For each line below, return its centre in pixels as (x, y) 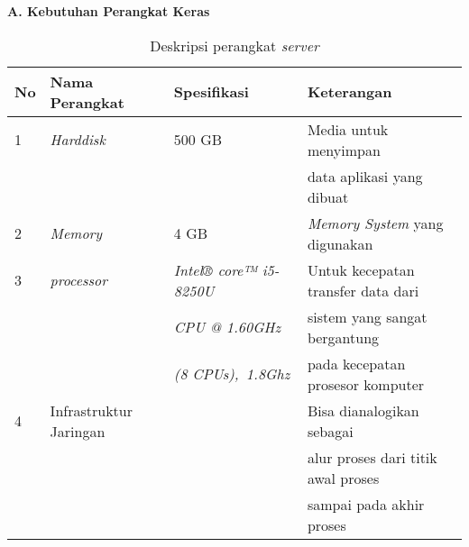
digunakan (340, 243)
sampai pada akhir (366, 504)
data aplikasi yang (365, 176)
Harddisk (78, 140)
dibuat (328, 196)
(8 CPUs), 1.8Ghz (232, 374)
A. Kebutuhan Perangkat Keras (109, 11)
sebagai (330, 431)
